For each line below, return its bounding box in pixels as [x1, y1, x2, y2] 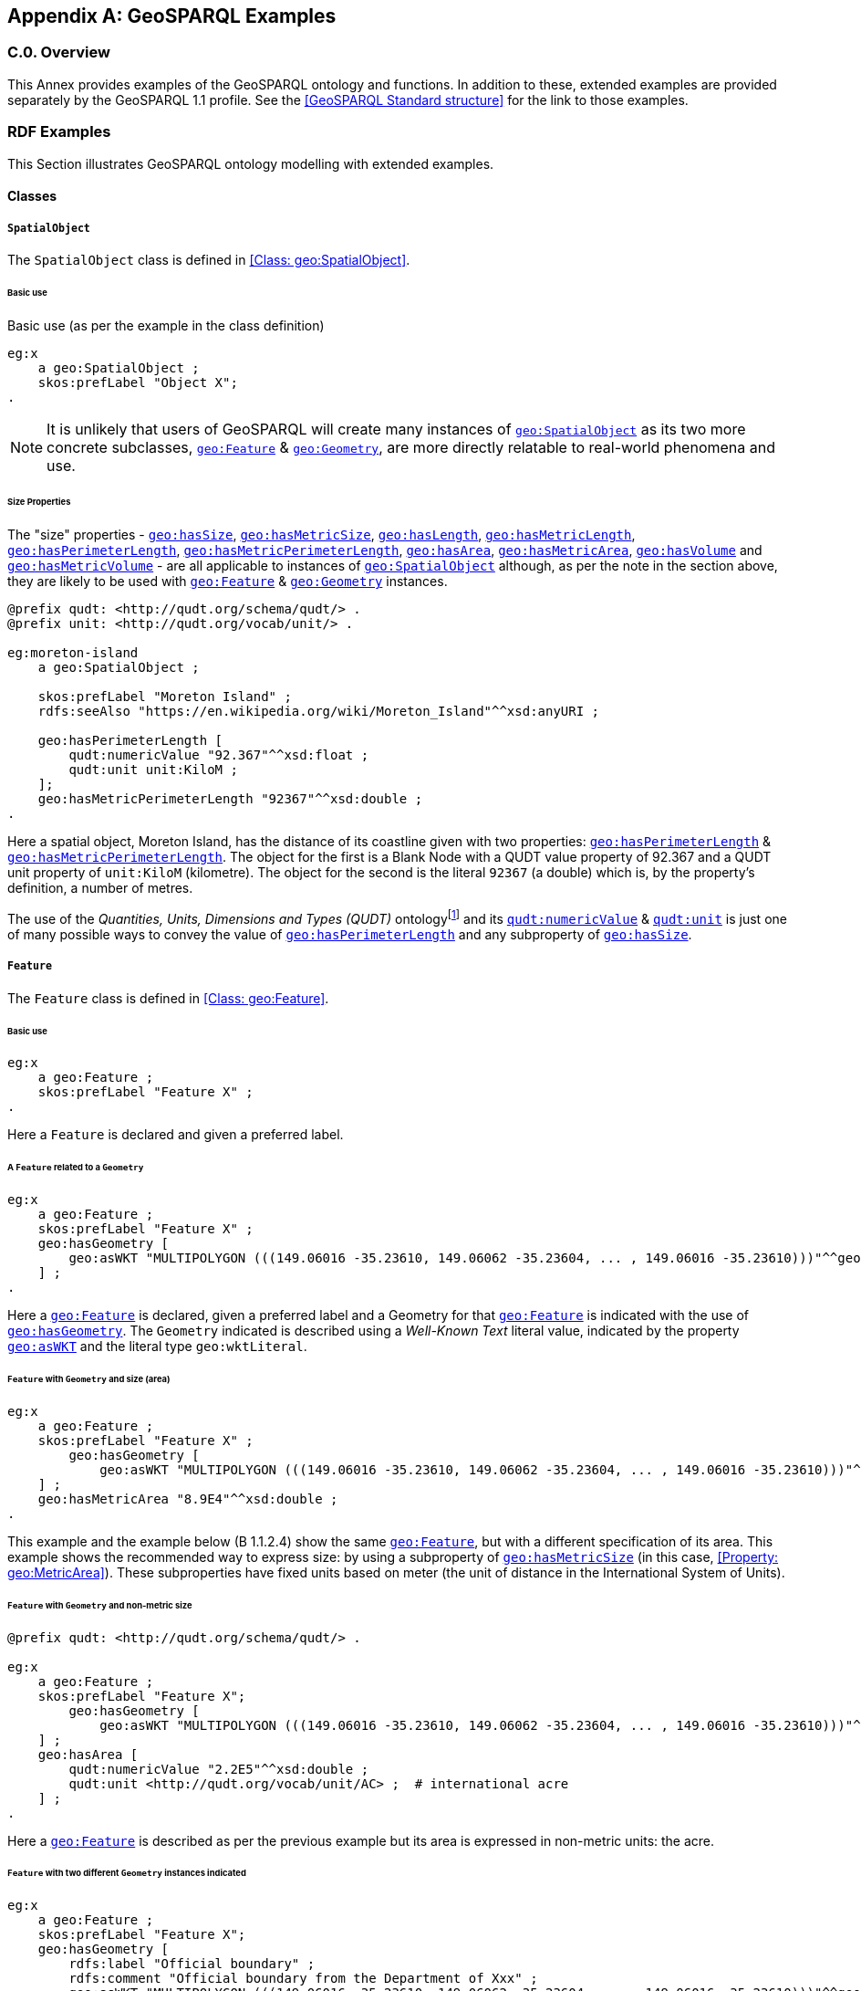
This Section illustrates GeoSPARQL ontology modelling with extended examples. [7, 155, 494, 172]
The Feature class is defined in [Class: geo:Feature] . [7, 990, 329, 1006]
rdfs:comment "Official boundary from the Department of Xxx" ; [68, 1971, 538, 1986]
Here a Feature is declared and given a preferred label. [7, 1126, 344, 1143]
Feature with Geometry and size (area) [7, 1373, 171, 1384]
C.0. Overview [7, 43, 110, 62]
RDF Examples [7, 122, 111, 141]
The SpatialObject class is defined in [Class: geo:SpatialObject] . [7, 251, 410, 267]
